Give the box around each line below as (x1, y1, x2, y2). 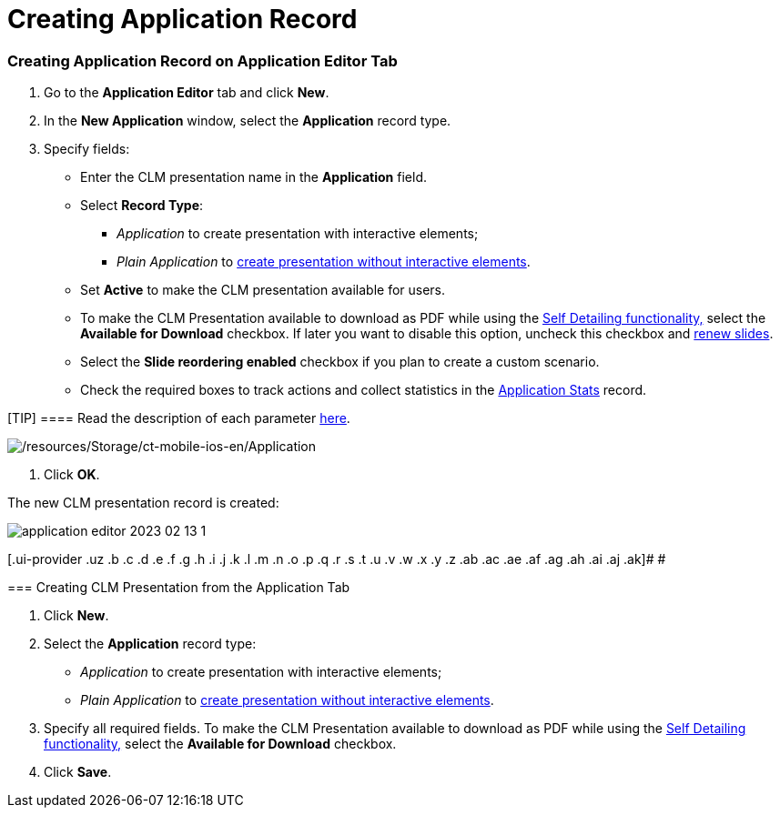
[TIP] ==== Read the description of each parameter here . (7, 410, 350, 427)
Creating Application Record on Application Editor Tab (7, 51, 398, 70)
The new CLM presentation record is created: (7, 495, 279, 511)
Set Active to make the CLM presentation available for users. (80, 282, 446, 298)
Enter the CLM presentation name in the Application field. (80, 169, 428, 186)
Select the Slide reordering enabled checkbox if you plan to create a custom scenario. (80, 354, 600, 370)
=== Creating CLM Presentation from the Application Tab (7, 579, 350, 596)
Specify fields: (44, 141, 130, 157)
